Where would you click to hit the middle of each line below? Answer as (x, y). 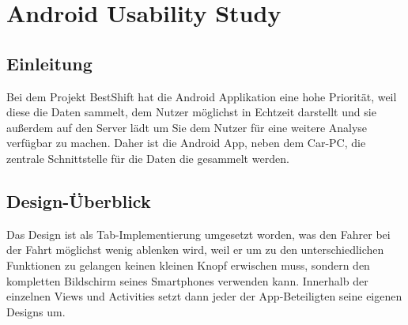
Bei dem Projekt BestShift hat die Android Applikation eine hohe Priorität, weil (202, 96)
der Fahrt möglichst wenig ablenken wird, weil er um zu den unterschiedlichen (195, 249)
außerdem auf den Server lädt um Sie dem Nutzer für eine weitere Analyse (187, 127)
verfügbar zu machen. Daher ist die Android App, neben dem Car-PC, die (186, 143)
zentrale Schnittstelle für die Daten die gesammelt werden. (148, 158)
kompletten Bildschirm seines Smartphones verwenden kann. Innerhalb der (187, 280)
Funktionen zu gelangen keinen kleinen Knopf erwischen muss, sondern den (188, 265)
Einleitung (49, 63)
